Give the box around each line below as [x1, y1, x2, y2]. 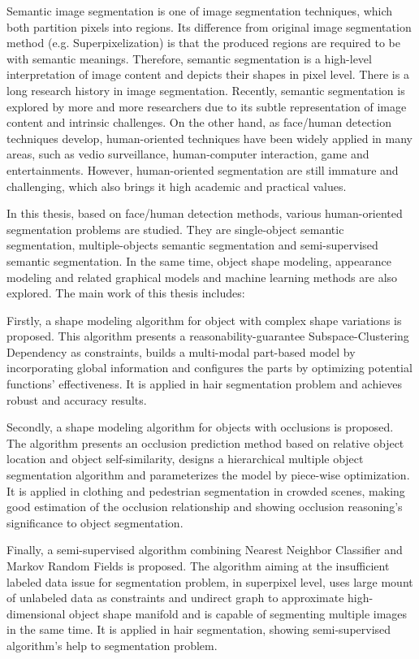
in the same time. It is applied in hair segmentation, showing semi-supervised [6, 621, 391, 638]
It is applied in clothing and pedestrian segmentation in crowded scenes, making [6, 482, 405, 499]
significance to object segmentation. [6, 514, 184, 531]
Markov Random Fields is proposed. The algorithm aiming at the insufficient [6, 557, 390, 574]
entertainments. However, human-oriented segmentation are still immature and [6, 161, 399, 178]
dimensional [6, 605, 66, 622]
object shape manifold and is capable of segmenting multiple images [69, 605, 408, 622]
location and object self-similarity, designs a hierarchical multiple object [6, 450, 364, 467]
